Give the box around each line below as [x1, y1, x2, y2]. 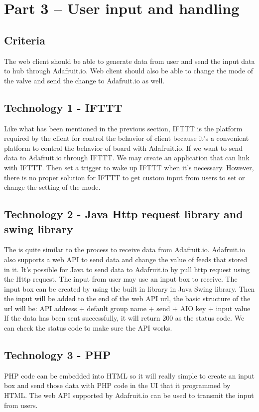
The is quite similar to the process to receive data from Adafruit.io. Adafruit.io [4, 244, 245, 255]
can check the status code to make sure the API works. [4, 323, 172, 333]
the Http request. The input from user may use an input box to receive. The [4, 274, 238, 284]
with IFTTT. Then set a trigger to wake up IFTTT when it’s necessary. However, [4, 162, 254, 172]
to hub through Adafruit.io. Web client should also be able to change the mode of [4, 65, 253, 76]
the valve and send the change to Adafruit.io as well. [4, 75, 165, 85]
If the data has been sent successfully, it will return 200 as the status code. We [4, 313, 245, 323]
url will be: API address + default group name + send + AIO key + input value [4, 303, 251, 313]
